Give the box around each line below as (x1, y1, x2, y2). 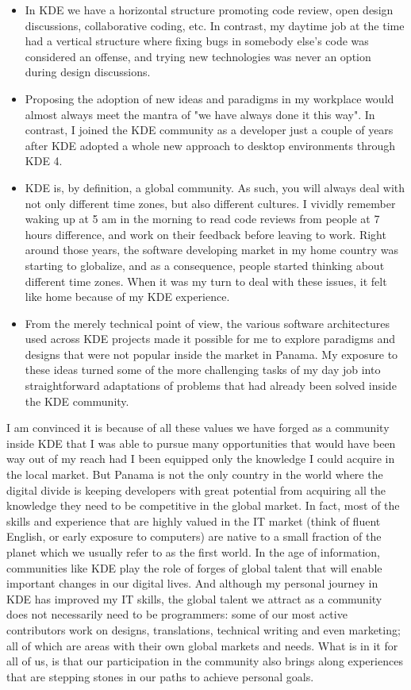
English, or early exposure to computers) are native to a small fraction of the (6, 528, 382, 545)
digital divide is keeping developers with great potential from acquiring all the (6, 481, 386, 498)
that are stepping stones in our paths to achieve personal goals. (6, 668, 314, 684)
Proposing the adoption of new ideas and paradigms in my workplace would (25, 90, 394, 106)
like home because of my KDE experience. (25, 288, 230, 305)
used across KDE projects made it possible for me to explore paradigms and (25, 330, 396, 347)
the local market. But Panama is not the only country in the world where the (6, 466, 383, 483)
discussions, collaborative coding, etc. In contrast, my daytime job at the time (25, 17, 405, 33)
